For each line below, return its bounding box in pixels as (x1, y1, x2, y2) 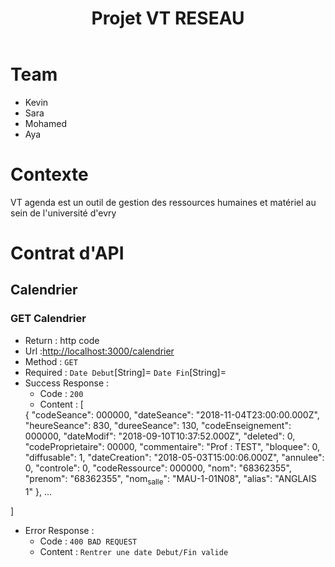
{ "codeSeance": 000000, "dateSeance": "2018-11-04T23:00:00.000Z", (24, 408, 320, 421)
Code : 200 (39, 387, 84, 399)
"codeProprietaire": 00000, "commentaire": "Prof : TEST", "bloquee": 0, (24, 440, 320, 452)
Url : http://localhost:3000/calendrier (24, 345, 175, 357)
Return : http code (24, 334, 100, 346)
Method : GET (24, 355, 78, 367)
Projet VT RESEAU (91, 7, 245, 30)
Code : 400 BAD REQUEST (39, 535, 138, 547)
